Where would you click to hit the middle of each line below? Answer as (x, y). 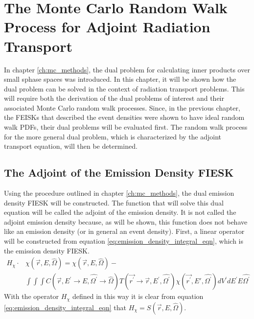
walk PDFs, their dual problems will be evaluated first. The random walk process (126, 127)
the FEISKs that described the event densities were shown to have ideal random (124, 117)
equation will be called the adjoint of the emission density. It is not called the (120, 212)
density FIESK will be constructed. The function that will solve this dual (114, 202)
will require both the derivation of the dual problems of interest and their (114, 98)
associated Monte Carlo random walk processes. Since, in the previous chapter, (122, 107)
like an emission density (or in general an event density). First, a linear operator (124, 231)
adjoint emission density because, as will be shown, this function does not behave (126, 221)
